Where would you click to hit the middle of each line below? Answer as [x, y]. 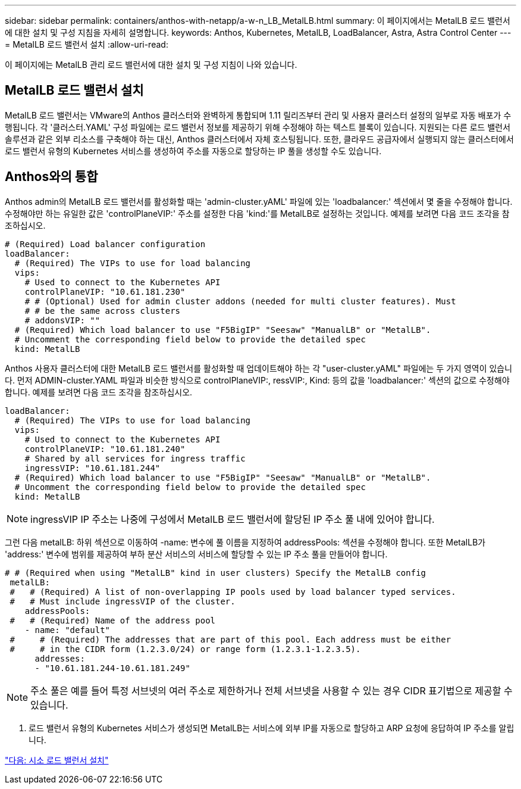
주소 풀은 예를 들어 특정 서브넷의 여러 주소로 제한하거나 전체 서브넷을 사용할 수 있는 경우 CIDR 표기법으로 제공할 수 [272, 690]
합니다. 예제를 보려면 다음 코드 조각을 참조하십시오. [99, 392]
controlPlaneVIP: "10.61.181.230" [105, 291]
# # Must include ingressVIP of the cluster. [123, 601]
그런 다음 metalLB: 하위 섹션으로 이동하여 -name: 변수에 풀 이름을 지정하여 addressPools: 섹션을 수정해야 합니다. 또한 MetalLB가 [245, 542]
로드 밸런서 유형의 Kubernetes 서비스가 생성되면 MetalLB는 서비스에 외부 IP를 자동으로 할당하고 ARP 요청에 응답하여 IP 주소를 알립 [272, 728]
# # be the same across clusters [103, 311]
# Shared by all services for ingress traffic [135, 458]
